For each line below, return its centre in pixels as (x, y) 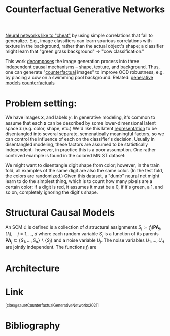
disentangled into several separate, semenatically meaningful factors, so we (85, 134)
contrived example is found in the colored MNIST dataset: (65, 156)
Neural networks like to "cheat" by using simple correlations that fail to (79, 35)
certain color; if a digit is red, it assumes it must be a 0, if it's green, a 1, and (84, 187)
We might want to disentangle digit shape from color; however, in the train (82, 165)
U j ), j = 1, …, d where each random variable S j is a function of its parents (82, 234)
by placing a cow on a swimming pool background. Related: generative (79, 78)
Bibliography (33, 326)
